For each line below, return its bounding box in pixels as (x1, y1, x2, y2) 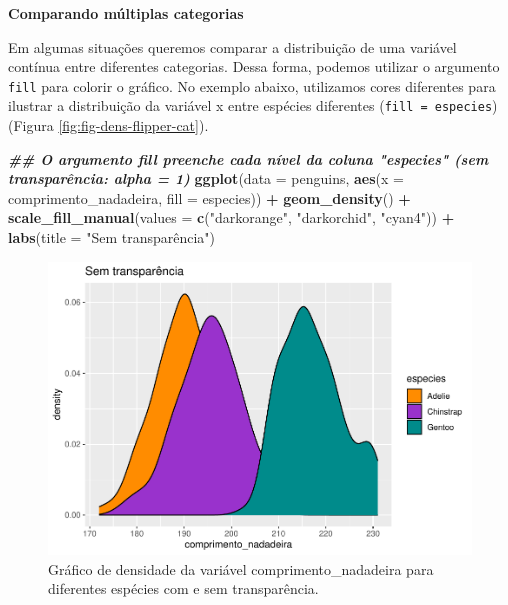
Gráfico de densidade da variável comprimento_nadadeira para (48, 558, 434, 579)
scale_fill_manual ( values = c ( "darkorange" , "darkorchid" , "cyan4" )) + (8, 207, 455, 228)
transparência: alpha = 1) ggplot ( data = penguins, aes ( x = (8, 168, 404, 189)
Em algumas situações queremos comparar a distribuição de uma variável (8, 36, 457, 57)
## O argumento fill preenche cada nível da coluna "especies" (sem (8, 148, 489, 169)
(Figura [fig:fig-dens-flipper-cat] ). (8, 115, 209, 136)
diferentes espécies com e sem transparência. (48, 578, 319, 599)
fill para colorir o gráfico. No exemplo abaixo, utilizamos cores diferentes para (8, 75, 496, 96)
